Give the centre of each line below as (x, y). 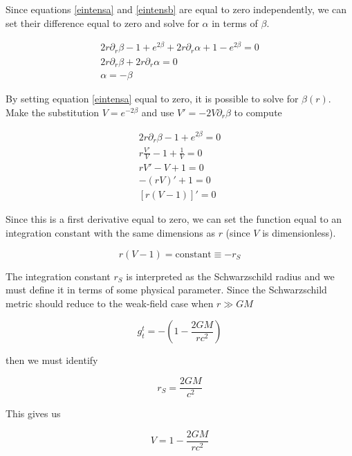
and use (158, 112)
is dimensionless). (299, 233)
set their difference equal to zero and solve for (102, 22)
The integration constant (58, 276)
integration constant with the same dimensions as (110, 233)
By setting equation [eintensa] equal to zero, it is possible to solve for (152, 99)
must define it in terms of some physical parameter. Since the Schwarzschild (166, 290)
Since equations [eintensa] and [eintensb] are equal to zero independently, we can (176, 9)
